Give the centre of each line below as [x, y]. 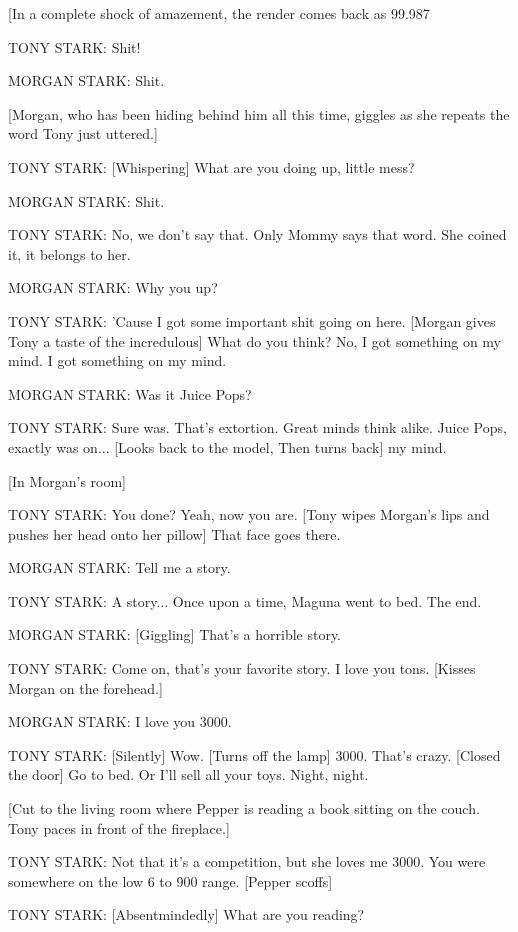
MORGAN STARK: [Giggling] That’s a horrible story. [175, 634]
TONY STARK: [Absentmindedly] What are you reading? [186, 914]
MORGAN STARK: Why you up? [113, 287]
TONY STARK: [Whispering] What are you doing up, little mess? [211, 166]
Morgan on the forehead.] [85, 687]
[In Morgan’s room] [67, 480]
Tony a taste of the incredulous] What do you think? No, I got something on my [254, 340]
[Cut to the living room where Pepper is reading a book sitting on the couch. [244, 808]
